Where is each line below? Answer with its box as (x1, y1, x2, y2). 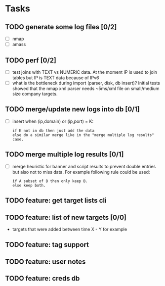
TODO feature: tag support (5, 240, 89, 249)
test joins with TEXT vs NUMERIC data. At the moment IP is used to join (12, 69, 157, 75)
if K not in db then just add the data (12, 128, 95, 133)
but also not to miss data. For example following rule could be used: (12, 169, 150, 175)
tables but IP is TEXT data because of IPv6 (12, 75, 100, 81)
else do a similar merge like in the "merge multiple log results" (12, 132, 154, 138)
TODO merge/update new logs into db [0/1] (5, 105, 140, 114)
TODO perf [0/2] (5, 56, 57, 64)
